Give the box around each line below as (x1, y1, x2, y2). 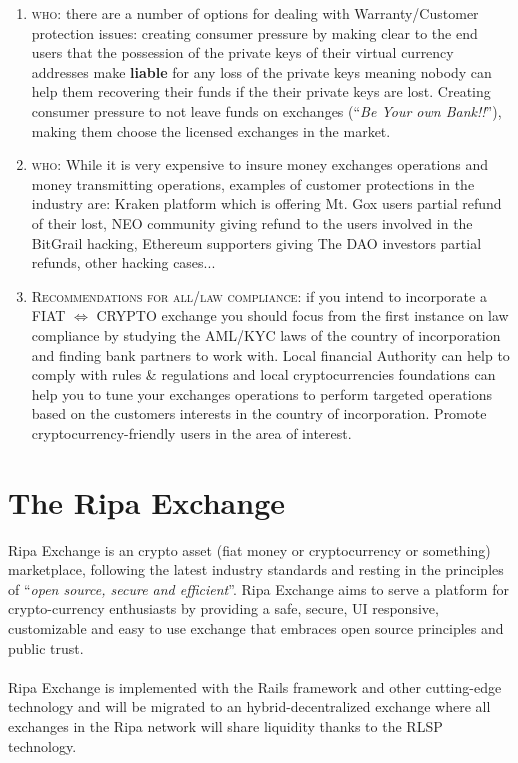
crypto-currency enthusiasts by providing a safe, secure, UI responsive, (8, 598, 439, 619)
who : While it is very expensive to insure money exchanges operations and (31, 154, 488, 175)
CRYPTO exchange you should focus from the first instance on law (96, 305, 509, 326)
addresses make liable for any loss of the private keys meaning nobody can (31, 61, 492, 82)
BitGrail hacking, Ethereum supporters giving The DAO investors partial (31, 232, 482, 253)
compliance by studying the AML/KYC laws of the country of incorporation (31, 324, 501, 345)
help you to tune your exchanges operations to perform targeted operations (31, 383, 492, 404)
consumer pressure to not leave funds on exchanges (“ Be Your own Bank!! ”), (31, 100, 502, 121)
